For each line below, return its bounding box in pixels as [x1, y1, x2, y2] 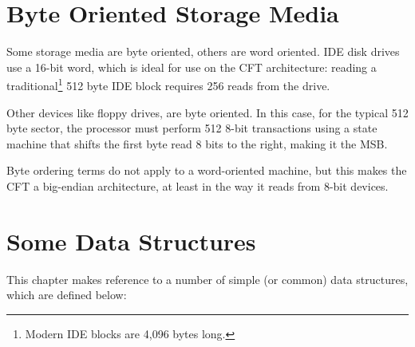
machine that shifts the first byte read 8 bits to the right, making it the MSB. [6, 135, 388, 152]
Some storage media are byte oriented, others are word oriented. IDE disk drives [6, 43, 400, 60]
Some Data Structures [6, 224, 256, 257]
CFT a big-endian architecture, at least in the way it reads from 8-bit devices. [6, 177, 389, 194]
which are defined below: [6, 286, 127, 303]
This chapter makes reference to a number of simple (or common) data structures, [6, 270, 409, 287]
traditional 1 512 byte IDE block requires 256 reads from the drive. [6, 75, 330, 93]
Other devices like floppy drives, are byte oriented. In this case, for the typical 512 [6, 104, 409, 120]
